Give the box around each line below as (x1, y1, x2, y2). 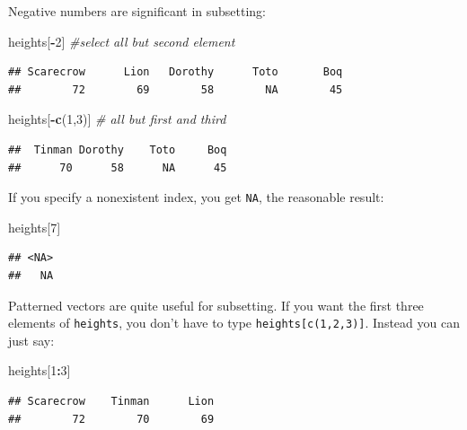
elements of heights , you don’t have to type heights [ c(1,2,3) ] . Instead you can (8, 313, 460, 332)
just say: (8, 330, 55, 349)
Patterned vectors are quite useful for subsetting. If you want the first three (8, 295, 424, 314)
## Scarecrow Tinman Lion (8, 395, 215, 408)
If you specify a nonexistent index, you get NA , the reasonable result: (8, 188, 384, 206)
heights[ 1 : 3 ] (8, 361, 71, 380)
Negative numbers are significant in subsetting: (8, 2, 266, 20)
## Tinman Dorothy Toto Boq (8, 143, 227, 156)
